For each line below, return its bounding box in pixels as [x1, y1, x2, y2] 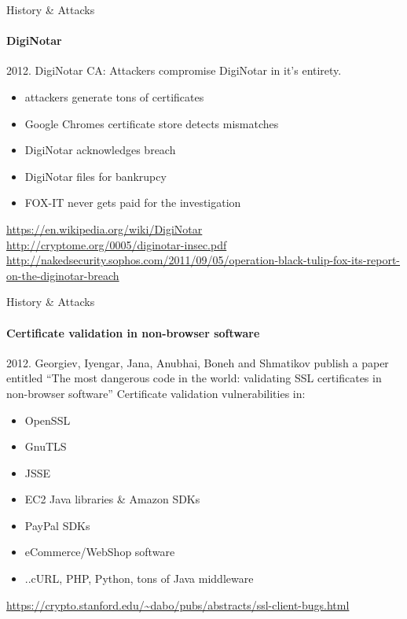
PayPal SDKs [24, 517, 90, 533]
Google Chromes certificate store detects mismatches [24, 115, 279, 131]
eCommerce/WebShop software [24, 543, 175, 560]
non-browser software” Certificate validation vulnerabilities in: [6, 385, 306, 401]
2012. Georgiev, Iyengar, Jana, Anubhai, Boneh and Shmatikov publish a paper [6, 354, 389, 370]
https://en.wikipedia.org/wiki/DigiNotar [6, 220, 203, 237]
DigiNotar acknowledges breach [24, 142, 176, 158]
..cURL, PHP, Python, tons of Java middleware [24, 570, 254, 587]
